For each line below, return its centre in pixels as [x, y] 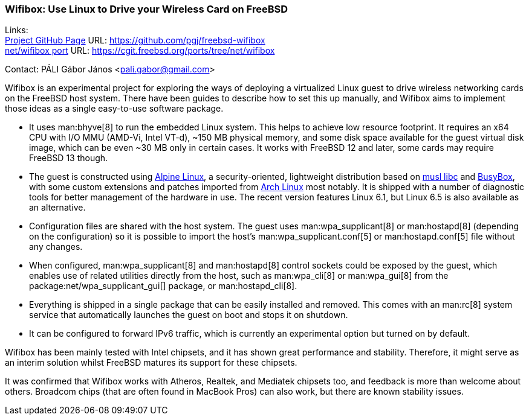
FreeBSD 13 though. [69, 158]
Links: [17, 30]
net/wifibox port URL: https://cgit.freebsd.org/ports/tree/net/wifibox [140, 51]
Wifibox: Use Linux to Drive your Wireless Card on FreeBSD [146, 9]
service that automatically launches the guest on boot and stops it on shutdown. [189, 315]
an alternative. [57, 208]
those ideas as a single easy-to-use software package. [114, 109]
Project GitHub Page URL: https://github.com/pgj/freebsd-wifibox [135, 40]
